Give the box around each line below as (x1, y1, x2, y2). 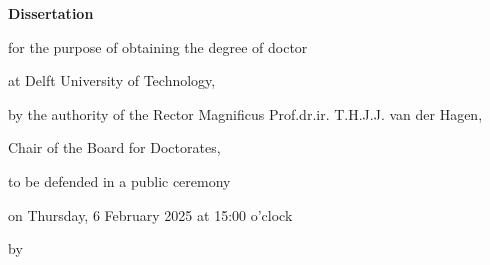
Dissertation (8, 3, 94, 23)
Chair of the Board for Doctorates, (8, 137, 221, 158)
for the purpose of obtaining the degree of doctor (8, 36, 308, 57)
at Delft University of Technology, (8, 70, 216, 91)
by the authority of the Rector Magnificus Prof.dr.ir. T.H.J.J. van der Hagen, (8, 103, 483, 124)
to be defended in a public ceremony (8, 170, 231, 191)
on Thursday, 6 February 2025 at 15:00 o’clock (8, 204, 293, 225)
